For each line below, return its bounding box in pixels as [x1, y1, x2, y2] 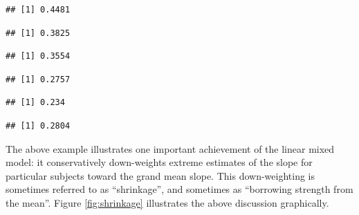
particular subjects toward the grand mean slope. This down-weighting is [6, 168, 315, 183]
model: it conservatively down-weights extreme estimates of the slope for [6, 155, 313, 169]
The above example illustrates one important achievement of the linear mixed [6, 141, 335, 156]
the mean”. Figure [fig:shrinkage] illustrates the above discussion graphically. [6, 195, 329, 209]
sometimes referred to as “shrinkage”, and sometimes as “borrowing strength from [6, 182, 353, 196]
